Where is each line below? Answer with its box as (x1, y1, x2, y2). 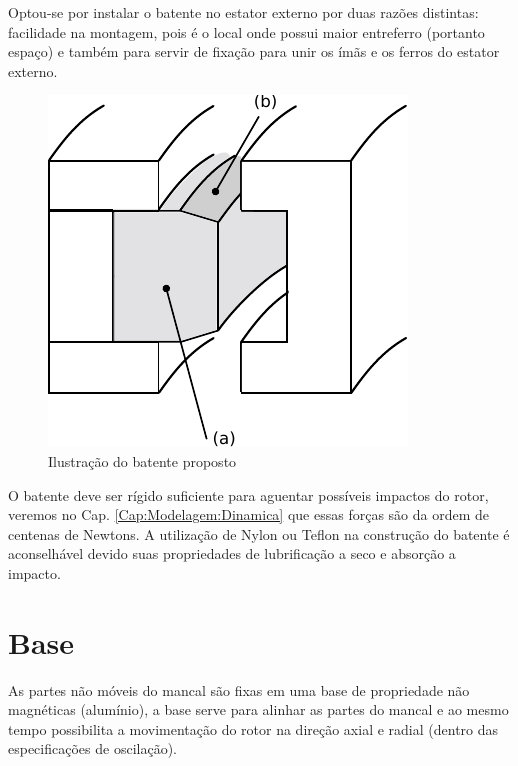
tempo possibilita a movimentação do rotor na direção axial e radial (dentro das (8, 718, 499, 739)
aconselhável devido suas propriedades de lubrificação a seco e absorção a (8, 543, 456, 564)
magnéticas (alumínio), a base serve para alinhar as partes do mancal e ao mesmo (8, 699, 509, 720)
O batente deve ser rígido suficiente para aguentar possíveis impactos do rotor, (8, 484, 489, 505)
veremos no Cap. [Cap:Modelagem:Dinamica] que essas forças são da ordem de (8, 504, 490, 525)
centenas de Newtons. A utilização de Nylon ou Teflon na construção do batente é (8, 523, 510, 544)
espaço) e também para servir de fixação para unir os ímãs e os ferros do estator (8, 41, 500, 62)
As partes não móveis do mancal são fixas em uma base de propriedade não (8, 679, 470, 700)
